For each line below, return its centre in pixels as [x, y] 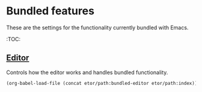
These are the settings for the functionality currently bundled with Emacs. [97, 27]
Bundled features [50, 11]
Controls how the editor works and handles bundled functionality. [87, 72]
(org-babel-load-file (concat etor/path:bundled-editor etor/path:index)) [102, 83]
